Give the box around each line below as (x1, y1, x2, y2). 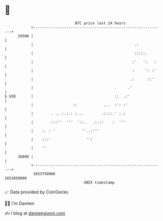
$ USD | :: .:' (4, 94, 131, 99)
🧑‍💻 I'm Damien (4, 200, 35, 206)
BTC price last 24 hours (75, 21, 126, 26)
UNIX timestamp (83, 180, 115, 185)
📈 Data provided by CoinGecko (4, 189, 69, 195)
